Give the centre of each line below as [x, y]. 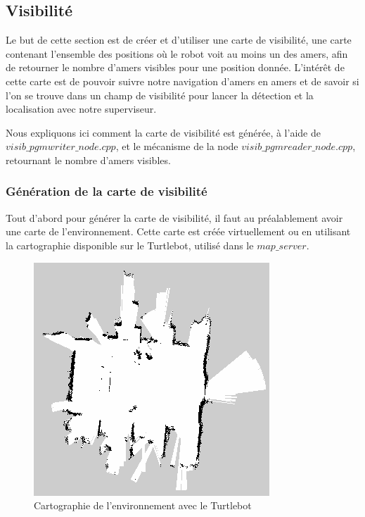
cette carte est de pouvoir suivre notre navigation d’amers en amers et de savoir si [182, 81]
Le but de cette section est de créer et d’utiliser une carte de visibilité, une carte [179, 40]
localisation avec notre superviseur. [81, 109]
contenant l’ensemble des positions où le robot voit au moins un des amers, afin [177, 53]
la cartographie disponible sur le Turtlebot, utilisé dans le [130, 245]
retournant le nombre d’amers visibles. [88, 160]
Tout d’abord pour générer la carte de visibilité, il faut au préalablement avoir [174, 217]
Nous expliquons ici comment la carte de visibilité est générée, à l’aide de [163, 132]
